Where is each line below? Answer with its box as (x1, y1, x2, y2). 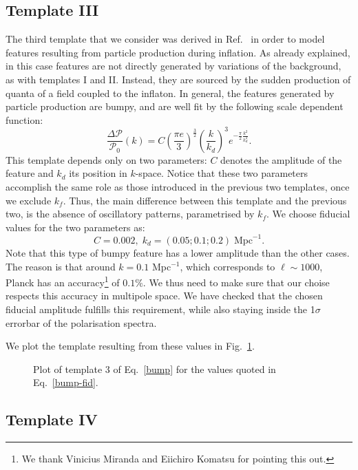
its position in (69, 166, 127, 180)
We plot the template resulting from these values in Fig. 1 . (6, 339, 255, 353)
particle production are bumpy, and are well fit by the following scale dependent (6, 99, 344, 114)
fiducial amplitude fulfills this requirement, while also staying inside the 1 (6, 301, 315, 316)
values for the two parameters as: (6, 220, 145, 234)
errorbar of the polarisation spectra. (6, 315, 157, 330)
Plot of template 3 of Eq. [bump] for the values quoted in (33, 361, 276, 376)
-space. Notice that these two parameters (135, 166, 308, 180)
